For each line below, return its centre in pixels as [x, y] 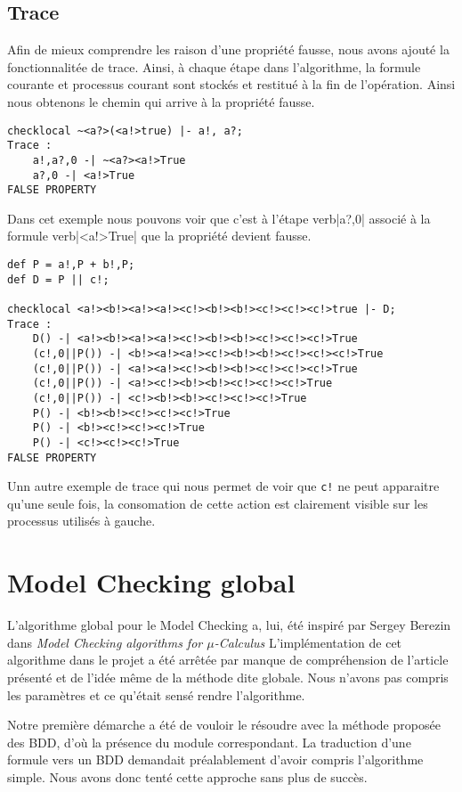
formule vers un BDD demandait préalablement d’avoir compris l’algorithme [215, 759]
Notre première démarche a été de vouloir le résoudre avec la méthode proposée [224, 725]
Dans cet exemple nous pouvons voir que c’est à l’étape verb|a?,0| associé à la [219, 218]
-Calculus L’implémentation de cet [308, 642]
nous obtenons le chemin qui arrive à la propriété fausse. [161, 101]
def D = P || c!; [58, 279]
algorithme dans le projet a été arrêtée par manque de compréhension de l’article [228, 660]
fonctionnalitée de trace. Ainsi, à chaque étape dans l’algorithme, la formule [214, 66]
